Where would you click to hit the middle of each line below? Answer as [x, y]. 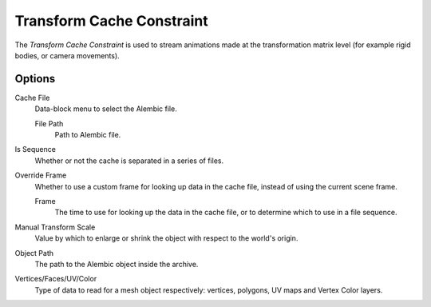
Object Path [34, 253]
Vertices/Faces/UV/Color [56, 279]
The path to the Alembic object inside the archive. [117, 264]
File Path [49, 123]
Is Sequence [35, 150]
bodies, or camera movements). [67, 55]
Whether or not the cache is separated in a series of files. [129, 161]
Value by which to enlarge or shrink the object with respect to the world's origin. [166, 238]
